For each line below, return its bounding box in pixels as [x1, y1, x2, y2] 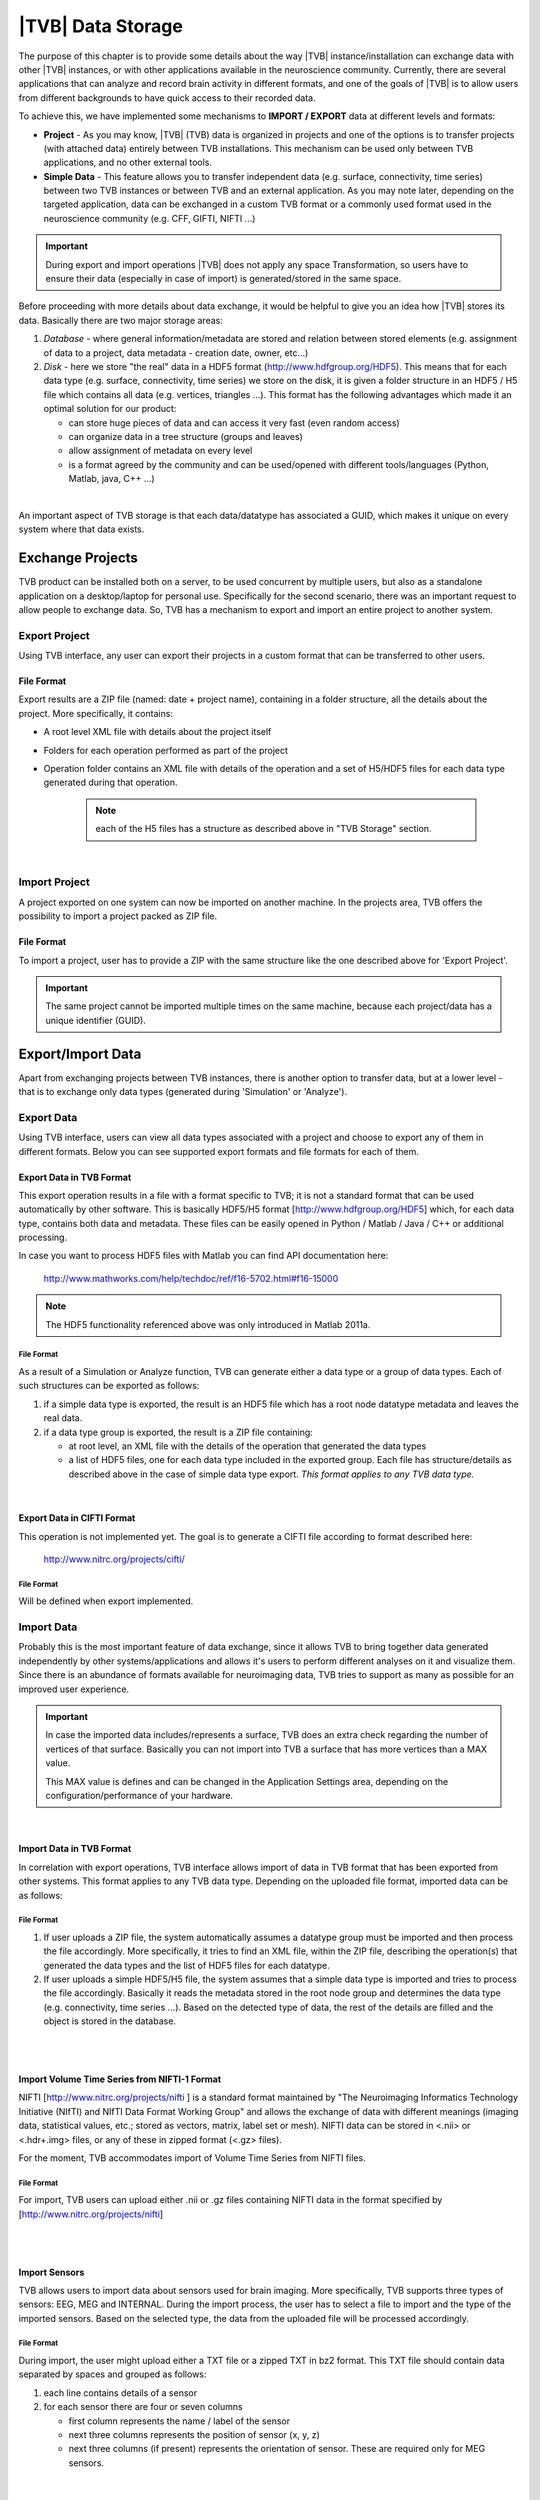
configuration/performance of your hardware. [45, 1789, 234, 1801]
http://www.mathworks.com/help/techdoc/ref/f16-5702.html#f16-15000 [43, 1272, 339, 1284]
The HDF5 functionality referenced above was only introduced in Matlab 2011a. [45, 1318, 371, 1330]
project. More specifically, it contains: [18, 707, 174, 719]
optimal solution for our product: [43, 403, 177, 415]
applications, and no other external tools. [43, 156, 213, 169]
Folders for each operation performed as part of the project [43, 744, 289, 756]
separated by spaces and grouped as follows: [18, 2368, 207, 2380]
